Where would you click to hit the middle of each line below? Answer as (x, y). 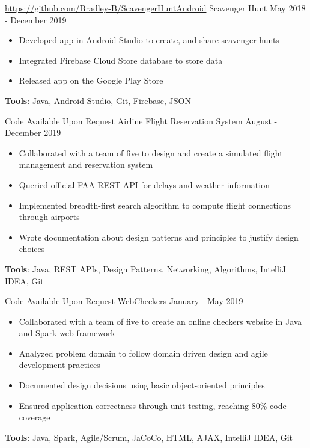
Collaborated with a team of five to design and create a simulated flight (151, 152)
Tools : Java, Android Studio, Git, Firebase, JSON (98, 100)
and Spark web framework (67, 333)
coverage (35, 417)
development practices (59, 365)
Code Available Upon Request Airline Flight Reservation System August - (141, 121)
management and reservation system (86, 164)
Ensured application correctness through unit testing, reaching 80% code (153, 405)
